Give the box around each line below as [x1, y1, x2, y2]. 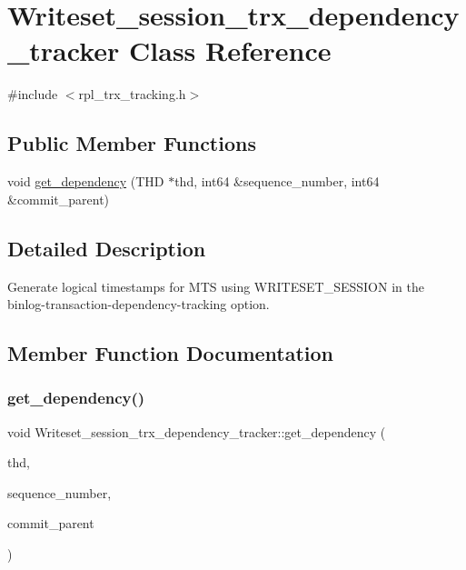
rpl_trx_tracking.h [78, 85, 186, 104]
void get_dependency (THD [7, 172, 164, 191]
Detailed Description [7, 234, 206, 262]
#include [7, 85, 58, 104]
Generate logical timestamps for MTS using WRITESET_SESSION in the [7, 276, 424, 295]
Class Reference [129, 32, 332, 69]
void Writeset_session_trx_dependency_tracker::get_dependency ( [7, 422, 386, 441]
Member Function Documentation [7, 339, 334, 367]
